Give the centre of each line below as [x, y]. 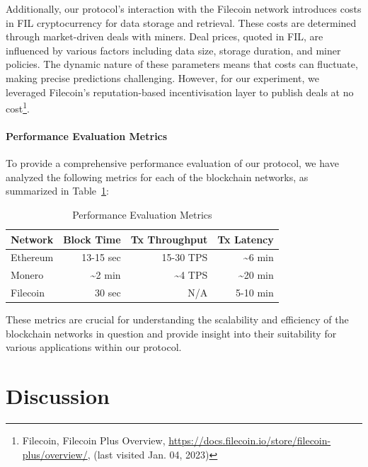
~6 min [258, 257]
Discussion [58, 396]
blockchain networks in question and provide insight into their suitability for [171, 333]
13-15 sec [101, 257]
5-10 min [255, 293]
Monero [27, 275]
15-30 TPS [185, 257]
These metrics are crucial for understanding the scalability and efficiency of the [177, 319]
